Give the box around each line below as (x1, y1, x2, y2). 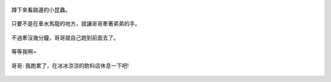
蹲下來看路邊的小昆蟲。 (11, 6, 70, 13)
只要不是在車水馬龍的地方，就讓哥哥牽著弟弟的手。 (11, 20, 140, 28)
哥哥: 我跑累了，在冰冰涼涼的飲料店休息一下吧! (11, 62, 129, 69)
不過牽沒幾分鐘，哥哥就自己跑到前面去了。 (11, 34, 119, 41)
